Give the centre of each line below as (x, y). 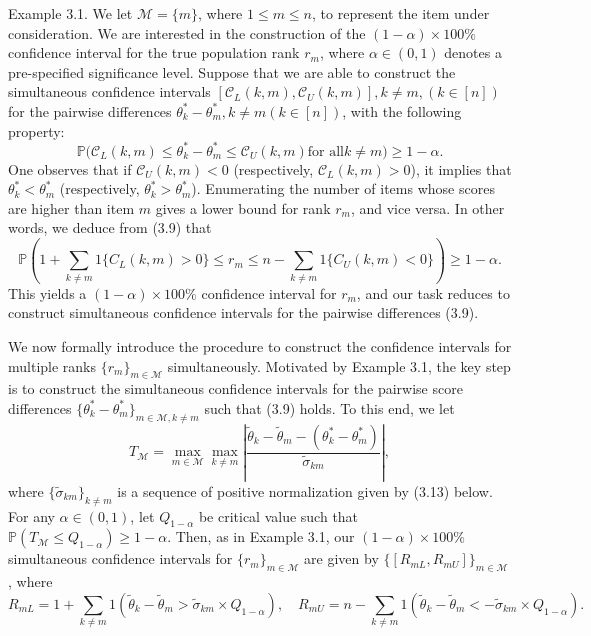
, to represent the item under (401, 13)
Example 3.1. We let (70, 13)
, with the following (402, 110)
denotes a (473, 52)
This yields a (47, 292)
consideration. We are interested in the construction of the (187, 32)
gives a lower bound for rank (243, 207)
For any (31, 515)
